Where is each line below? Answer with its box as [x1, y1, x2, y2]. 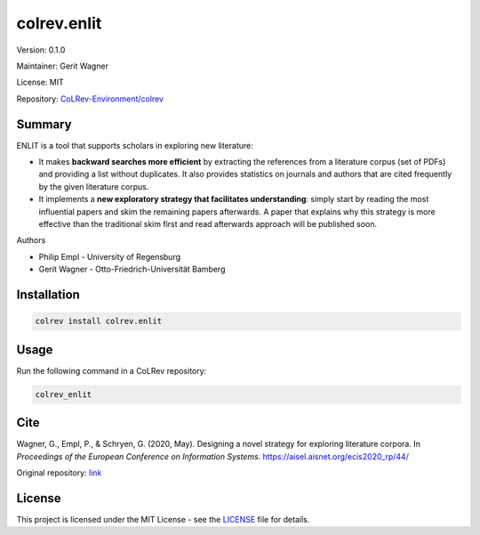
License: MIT [16, 77, 64, 88]
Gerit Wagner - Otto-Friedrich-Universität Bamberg [38, 263, 226, 275]
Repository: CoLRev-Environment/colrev [16, 93, 164, 104]
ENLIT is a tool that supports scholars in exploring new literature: [16, 140, 253, 150]
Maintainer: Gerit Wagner [16, 61, 108, 71]
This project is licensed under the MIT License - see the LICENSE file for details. [16, 514, 310, 524]
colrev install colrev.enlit [35, 316, 163, 327]
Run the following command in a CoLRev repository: [16, 365, 207, 376]
